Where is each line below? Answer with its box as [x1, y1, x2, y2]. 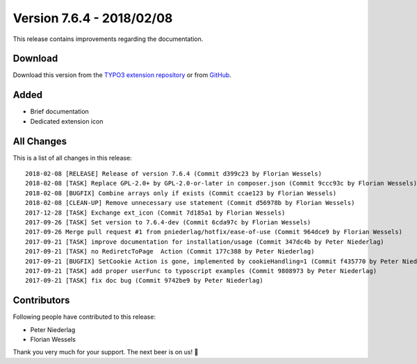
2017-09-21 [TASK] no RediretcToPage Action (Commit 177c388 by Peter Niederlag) [25, 247, 315, 256]
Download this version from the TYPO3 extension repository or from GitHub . [13, 71, 232, 79]
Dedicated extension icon [30, 117, 104, 125]
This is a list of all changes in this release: [13, 154, 132, 162]
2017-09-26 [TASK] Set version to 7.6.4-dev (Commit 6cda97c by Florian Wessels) [25, 219, 311, 226]
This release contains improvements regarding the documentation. [13, 35, 204, 43]
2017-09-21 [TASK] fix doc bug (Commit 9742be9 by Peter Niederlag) [25, 276, 263, 285]
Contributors [13, 295, 70, 306]
